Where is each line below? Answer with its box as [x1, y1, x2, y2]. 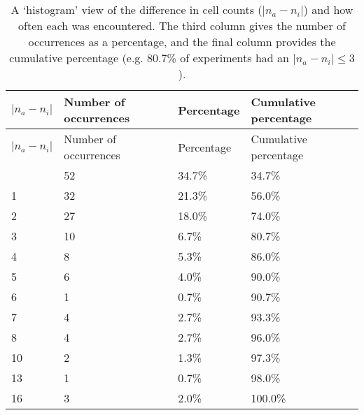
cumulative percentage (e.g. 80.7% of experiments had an [9, 50, 289, 66]
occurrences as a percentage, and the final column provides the [28, 34, 336, 50]
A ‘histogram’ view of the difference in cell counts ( [10, 1, 262, 17]
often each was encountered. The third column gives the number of [18, 17, 346, 34]
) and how [303, 1, 353, 17]
